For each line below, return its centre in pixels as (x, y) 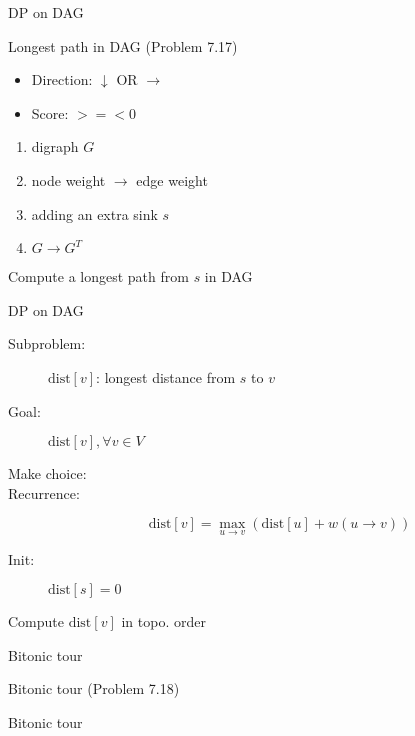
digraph (55, 146)
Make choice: (47, 473)
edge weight (172, 179)
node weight (68, 179)
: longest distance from (166, 376)
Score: (50, 112)
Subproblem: (47, 343)
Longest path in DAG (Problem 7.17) (123, 45)
